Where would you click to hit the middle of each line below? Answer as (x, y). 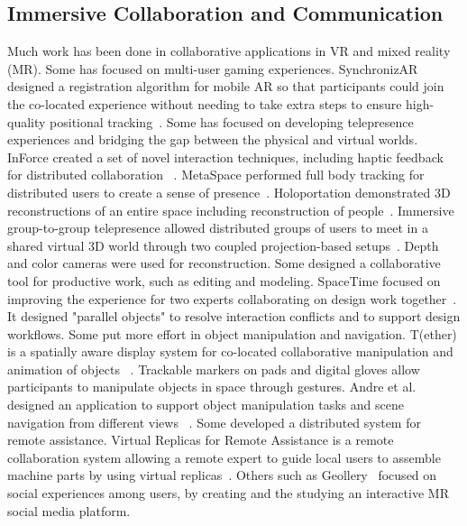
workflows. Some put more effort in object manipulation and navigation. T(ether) (232, 333)
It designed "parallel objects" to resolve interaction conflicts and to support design (234, 316)
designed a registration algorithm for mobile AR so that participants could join (226, 86)
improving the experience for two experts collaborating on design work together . (232, 298)
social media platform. (69, 510)
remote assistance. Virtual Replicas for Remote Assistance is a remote (201, 440)
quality (27, 121)
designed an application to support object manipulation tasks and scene (206, 405)
